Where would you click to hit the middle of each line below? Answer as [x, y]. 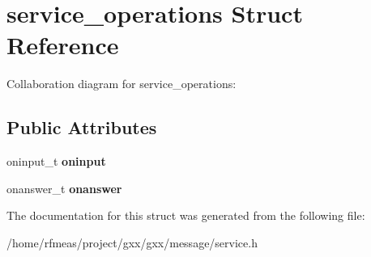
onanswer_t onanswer [64, 188]
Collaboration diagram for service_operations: [122, 84]
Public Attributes [82, 127]
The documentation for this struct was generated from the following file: [186, 215]
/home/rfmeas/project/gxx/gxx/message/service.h [132, 242]
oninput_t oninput [56, 161]
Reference [63, 45]
